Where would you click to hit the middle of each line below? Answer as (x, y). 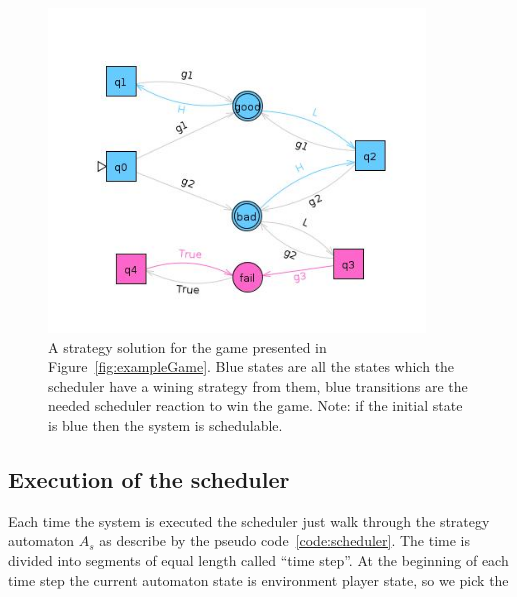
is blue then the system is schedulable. (165, 424)
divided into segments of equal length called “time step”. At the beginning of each (258, 559)
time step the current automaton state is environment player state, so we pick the (258, 579)
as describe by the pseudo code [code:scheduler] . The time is (285, 540)
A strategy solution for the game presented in (187, 346)
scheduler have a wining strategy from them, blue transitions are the (258, 385)
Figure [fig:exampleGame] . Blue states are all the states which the (251, 366)
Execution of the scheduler (149, 478)
